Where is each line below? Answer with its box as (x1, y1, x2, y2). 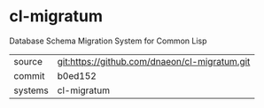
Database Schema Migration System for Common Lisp (9, 35, 207, 46)
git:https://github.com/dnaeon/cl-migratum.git (57, 55, 251, 67)
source (13, 55, 43, 67)
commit (13, 69, 45, 81)
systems (13, 84, 49, 96)
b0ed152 (57, 69, 97, 81)
